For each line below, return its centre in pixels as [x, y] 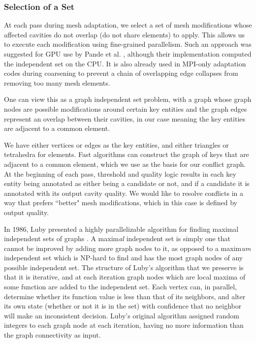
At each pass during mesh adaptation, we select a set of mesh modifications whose [128, 25]
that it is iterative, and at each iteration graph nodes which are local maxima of [125, 277]
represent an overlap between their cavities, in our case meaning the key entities [125, 118]
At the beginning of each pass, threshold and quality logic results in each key [120, 173]
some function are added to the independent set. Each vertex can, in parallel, [120, 287]
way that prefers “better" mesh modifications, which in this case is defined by [121, 203]
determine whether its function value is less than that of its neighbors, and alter [125, 296]
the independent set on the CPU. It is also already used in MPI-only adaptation [125, 63]
